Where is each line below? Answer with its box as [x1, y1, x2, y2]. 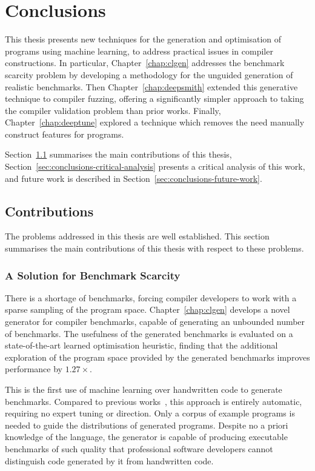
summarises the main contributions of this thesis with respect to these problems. [5, 242, 304, 255]
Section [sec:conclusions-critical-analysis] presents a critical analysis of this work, [5, 160, 305, 173]
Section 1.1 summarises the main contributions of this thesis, [5, 148, 232, 161]
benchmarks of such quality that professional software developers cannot [5, 442, 273, 455]
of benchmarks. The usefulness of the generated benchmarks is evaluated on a [5, 327, 293, 339]
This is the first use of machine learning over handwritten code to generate [5, 383, 282, 396]
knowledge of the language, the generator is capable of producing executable [5, 430, 288, 443]
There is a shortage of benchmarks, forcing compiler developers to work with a [5, 291, 297, 304]
